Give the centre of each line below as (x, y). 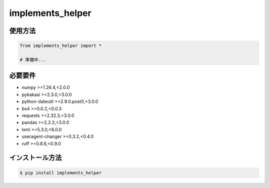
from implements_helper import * (61, 46)
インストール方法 (35, 158)
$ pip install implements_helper (61, 173)
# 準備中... (33, 59)
